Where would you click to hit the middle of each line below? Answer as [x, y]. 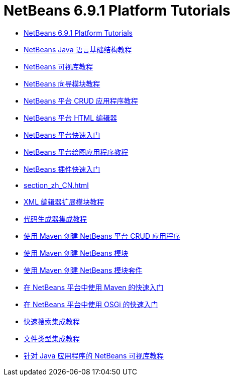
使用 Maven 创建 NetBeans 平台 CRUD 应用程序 [102, 236]
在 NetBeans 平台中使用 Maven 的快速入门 [94, 287]
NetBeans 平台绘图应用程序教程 [76, 152]
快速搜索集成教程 [52, 321]
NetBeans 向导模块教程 [62, 83]
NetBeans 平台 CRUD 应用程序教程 [81, 101]
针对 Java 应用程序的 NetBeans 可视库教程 [94, 355]
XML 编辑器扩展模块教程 [64, 202]
